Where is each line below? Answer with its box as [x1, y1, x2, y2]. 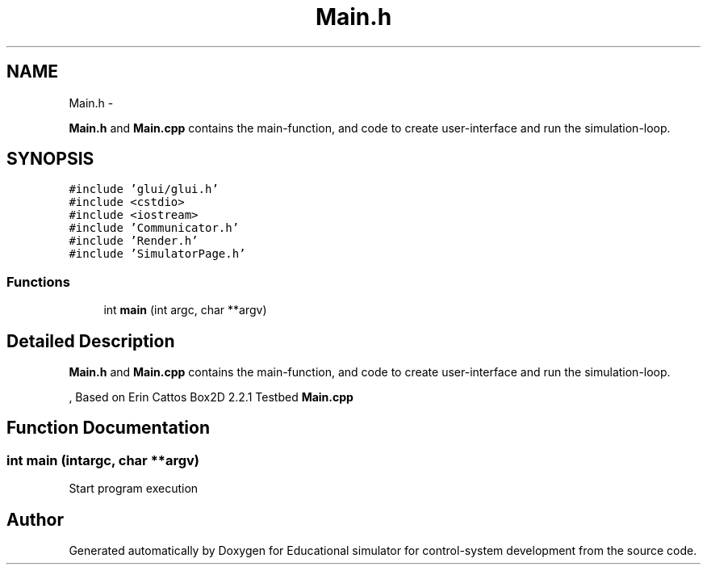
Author [6, 509, 64, 530]
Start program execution [69, 481, 199, 496]
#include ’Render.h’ [69, 234, 199, 248]
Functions [6, 273, 70, 290]
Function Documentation [6, 418, 210, 439]
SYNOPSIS [6, 149, 94, 170]
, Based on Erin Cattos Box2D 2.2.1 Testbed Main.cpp [69, 390, 353, 405]
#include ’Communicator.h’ [69, 221, 240, 235]
